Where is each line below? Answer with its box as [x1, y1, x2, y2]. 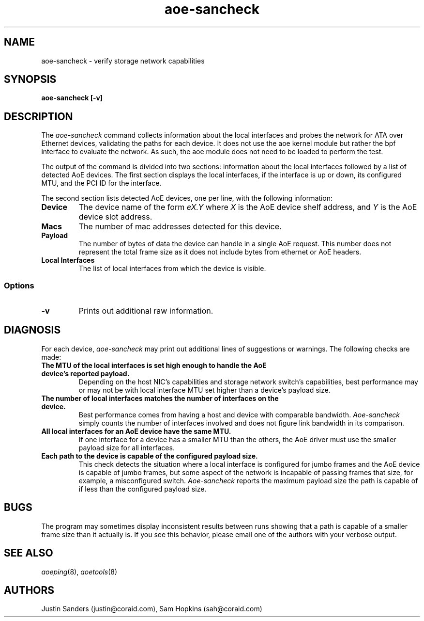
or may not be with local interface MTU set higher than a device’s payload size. [78, 385, 331, 394]
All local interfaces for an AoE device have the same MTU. [41, 427, 231, 435]
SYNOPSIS [4, 73, 57, 86]
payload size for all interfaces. [78, 443, 175, 452]
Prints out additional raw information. [78, 306, 213, 316]
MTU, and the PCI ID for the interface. [41, 179, 162, 188]
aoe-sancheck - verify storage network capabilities [41, 56, 205, 65]
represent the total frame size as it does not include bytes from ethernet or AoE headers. [78, 248, 362, 256]
